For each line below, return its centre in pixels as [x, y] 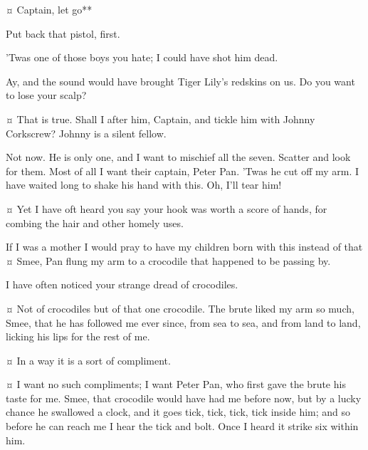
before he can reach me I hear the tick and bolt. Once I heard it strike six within [182, 426]
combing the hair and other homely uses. [95, 223]
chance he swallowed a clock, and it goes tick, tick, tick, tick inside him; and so [178, 412]
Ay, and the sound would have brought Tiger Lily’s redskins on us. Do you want [180, 81]
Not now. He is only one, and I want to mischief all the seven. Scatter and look [178, 157]
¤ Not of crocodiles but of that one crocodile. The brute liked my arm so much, [180, 308]
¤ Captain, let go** [49, 9]
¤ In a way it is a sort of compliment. [88, 360]
